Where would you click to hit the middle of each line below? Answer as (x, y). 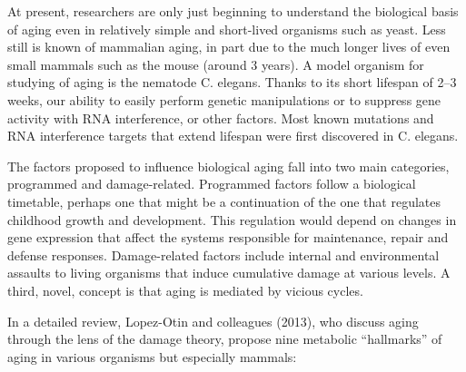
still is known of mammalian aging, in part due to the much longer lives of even (229, 47)
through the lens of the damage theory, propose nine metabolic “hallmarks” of (225, 339)
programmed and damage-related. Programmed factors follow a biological (212, 184)
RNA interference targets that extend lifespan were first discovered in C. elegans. (233, 136)
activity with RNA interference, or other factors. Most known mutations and (221, 117)
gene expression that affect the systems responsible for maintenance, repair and (228, 237)
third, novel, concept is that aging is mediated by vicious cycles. (185, 290)
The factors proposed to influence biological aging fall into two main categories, (228, 166)
